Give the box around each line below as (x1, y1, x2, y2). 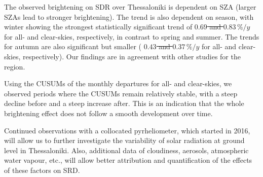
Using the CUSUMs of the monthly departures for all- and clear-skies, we (4, 78, 232, 89)
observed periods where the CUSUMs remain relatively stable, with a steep (4, 88, 238, 98)
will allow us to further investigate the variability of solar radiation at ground (4, 135, 245, 146)
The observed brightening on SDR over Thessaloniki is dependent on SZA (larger (4, 2, 256, 12)
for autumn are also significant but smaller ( (4, 41, 142, 52)
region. (4, 61, 25, 72)
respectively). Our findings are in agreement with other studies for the (23, 51, 241, 61)
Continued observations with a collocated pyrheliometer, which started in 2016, (4, 125, 250, 135)
